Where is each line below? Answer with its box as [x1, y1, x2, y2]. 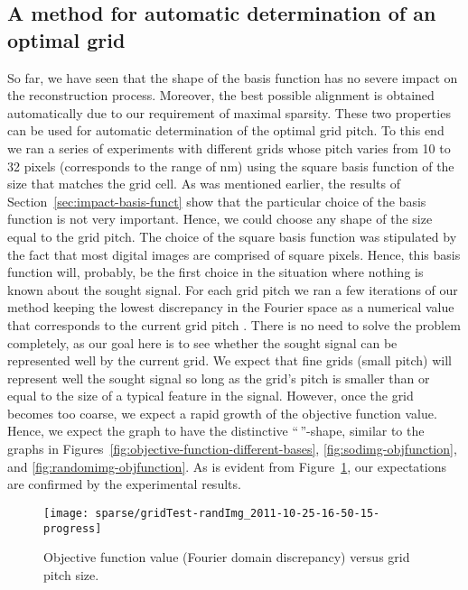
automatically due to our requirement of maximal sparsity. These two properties [7, 103, 451, 122]
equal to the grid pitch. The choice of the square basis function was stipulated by [7, 226, 457, 245]
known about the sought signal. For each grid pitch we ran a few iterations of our [7, 280, 458, 299]
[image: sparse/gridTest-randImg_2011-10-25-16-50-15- [43, 506, 380, 520]
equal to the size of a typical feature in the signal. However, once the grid [7, 386, 414, 405]
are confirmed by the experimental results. [7, 475, 241, 493]
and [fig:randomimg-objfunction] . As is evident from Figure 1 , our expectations [7, 456, 446, 475]
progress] [43, 521, 102, 535]
